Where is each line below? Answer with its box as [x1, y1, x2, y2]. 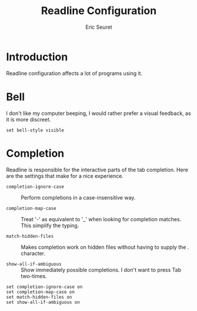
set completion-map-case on [6, 289, 75, 295]
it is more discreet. [6, 116, 51, 123]
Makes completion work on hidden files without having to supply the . [21, 244, 189, 251]
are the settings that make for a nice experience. [6, 172, 123, 180]
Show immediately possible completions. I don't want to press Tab [21, 266, 182, 273]
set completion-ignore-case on [6, 283, 83, 290]
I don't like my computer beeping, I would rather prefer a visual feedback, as [6, 110, 191, 117]
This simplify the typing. [21, 222, 79, 229]
